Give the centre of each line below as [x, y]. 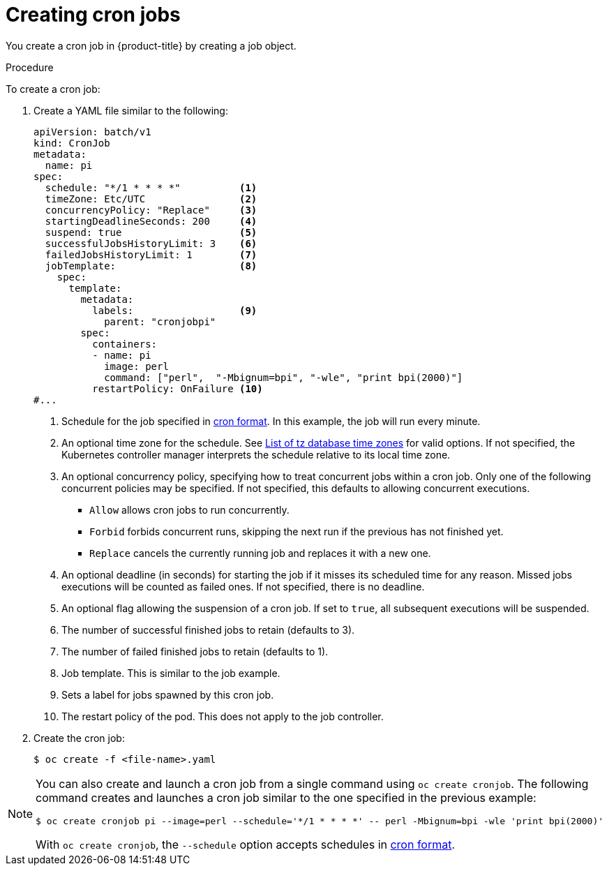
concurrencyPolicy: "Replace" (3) [151, 210]
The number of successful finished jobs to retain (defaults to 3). [208, 630]
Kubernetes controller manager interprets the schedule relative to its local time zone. [256, 454]
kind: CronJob [72, 143]
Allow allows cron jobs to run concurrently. [189, 509]
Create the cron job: [79, 738]
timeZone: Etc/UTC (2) [151, 199]
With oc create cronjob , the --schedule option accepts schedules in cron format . [246, 844]
